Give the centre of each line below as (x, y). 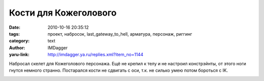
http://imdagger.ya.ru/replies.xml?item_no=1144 (96, 55)
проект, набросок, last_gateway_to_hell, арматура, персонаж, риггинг (120, 34)
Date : (15, 27)
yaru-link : (19, 55)
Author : (17, 48)
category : (19, 41)
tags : (14, 34)
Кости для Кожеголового (63, 13)
